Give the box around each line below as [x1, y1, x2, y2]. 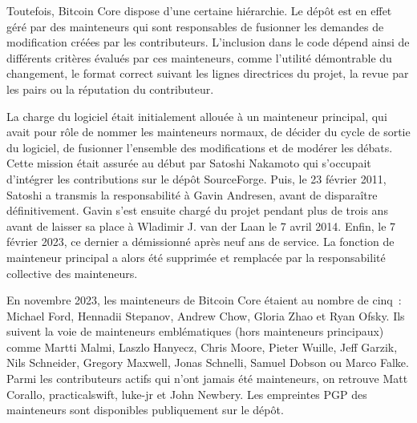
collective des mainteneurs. [6, 264, 138, 281]
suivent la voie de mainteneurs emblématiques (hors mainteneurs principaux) [6, 323, 384, 340]
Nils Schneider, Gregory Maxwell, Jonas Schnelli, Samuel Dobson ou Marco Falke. [6, 354, 409, 371]
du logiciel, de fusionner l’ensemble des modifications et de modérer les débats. [6, 139, 393, 155]
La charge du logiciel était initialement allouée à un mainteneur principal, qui [6, 107, 387, 124]
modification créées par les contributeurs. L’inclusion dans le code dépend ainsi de [6, 34, 410, 50]
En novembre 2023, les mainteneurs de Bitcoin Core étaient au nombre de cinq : [6, 292, 402, 308]
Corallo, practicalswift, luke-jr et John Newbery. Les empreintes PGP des [6, 385, 367, 402]
